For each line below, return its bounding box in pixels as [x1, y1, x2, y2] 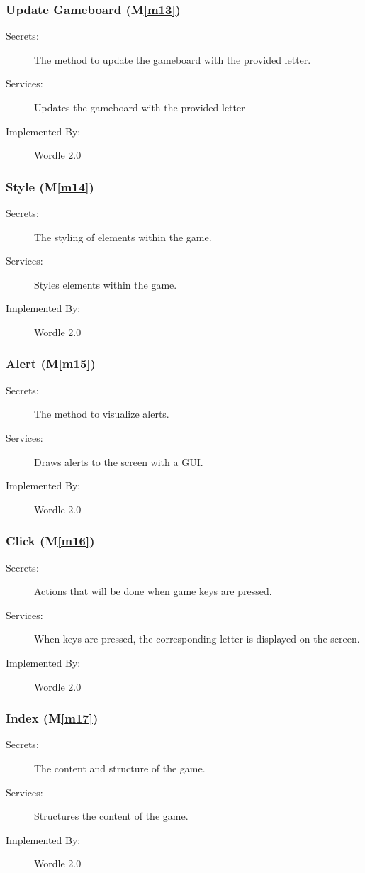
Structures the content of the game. [34, 808, 189, 823]
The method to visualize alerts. [34, 406, 169, 421]
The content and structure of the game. [34, 760, 206, 775]
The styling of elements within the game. [34, 229, 212, 244]
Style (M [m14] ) [6, 177, 94, 195]
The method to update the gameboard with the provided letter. [34, 52, 311, 67]
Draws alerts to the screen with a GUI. [34, 454, 203, 469]
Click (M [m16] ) [6, 532, 95, 550]
